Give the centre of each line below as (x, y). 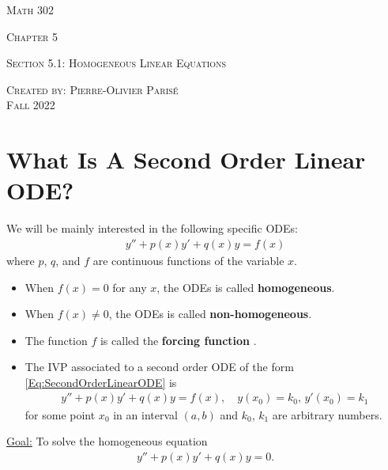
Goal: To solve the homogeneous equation (107, 441)
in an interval (145, 414)
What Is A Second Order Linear (186, 159)
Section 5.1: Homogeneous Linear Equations (117, 63)
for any (130, 287)
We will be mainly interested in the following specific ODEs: (152, 228)
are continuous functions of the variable (188, 260)
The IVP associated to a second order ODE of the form (159, 367)
